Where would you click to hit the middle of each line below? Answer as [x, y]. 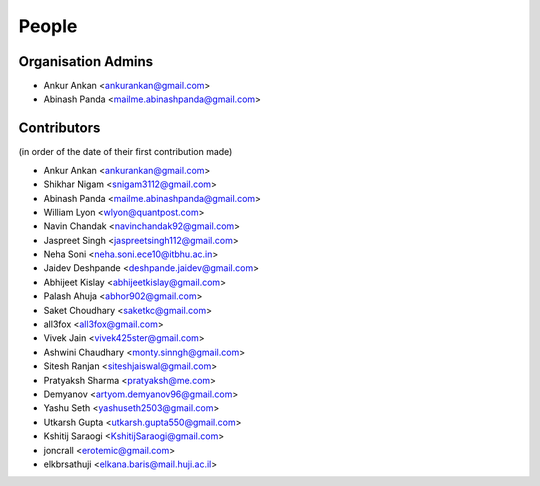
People [48, 26]
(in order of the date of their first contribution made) [125, 152]
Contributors [59, 128]
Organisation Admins [86, 61]
